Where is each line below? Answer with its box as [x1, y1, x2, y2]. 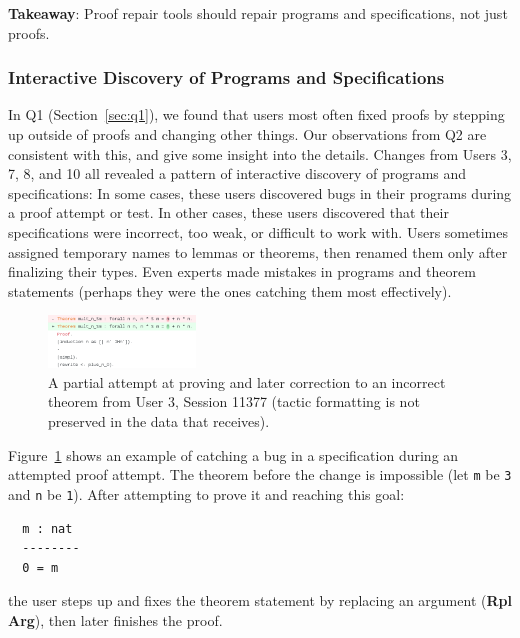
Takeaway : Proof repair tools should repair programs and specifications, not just [8, 3, 508, 23]
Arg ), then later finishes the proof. [8, 609, 223, 630]
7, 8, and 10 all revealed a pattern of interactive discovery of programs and [8, 163, 467, 184]
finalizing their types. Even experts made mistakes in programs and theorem [8, 261, 476, 282]
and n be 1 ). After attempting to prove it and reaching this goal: [8, 483, 405, 504]
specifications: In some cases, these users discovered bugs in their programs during [8, 182, 512, 203]
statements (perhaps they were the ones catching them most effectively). [8, 280, 452, 301]
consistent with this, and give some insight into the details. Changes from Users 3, [8, 143, 512, 164]
